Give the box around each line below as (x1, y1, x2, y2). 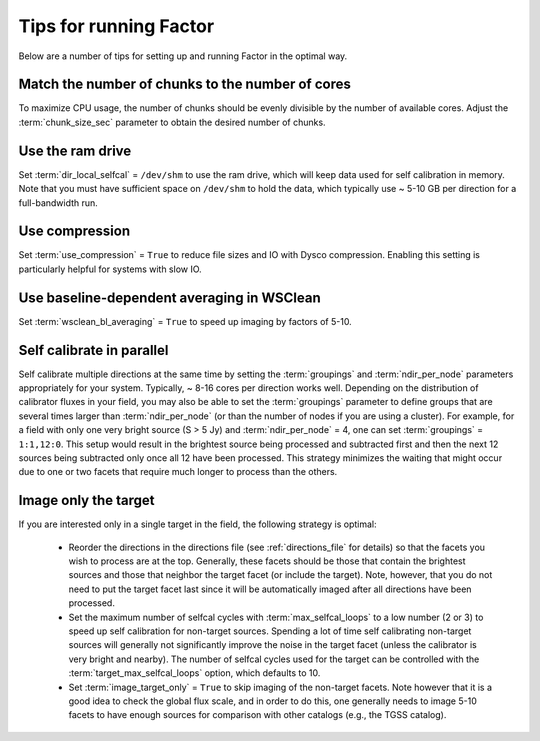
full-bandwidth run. (18, 196, 99, 209)
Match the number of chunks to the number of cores (18, 76, 352, 93)
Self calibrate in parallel (18, 341, 169, 359)
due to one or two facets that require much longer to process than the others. (18, 466, 338, 478)
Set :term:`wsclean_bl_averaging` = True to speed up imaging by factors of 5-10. (18, 315, 352, 327)
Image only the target (18, 492, 155, 509)
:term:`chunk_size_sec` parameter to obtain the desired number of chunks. (18, 116, 326, 128)
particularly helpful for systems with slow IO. (18, 263, 202, 275)
